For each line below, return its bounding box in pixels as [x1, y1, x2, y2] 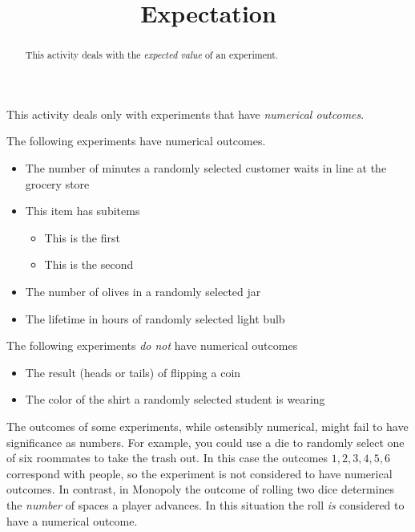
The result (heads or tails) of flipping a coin [25, 363, 241, 380]
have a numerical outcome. [6, 512, 138, 529]
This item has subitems [25, 202, 140, 219]
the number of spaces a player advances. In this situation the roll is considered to [6, 496, 405, 513]
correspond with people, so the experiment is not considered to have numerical [6, 465, 393, 481]
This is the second [44, 256, 134, 273]
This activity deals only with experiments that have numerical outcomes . [6, 105, 365, 122]
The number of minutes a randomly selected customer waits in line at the [25, 160, 387, 177]
